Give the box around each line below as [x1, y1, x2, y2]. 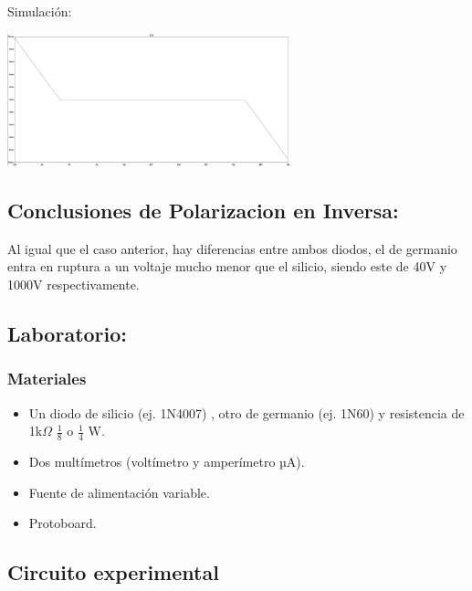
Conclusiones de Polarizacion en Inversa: [7, 195, 399, 224]
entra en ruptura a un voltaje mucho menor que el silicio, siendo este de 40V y [7, 257, 447, 276]
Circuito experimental [7, 558, 219, 586]
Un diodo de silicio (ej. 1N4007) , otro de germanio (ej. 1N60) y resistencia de [28, 403, 465, 422]
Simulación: [7, 2, 72, 20]
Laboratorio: [7, 319, 128, 347]
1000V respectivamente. [7, 274, 140, 293]
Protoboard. [28, 513, 97, 533]
